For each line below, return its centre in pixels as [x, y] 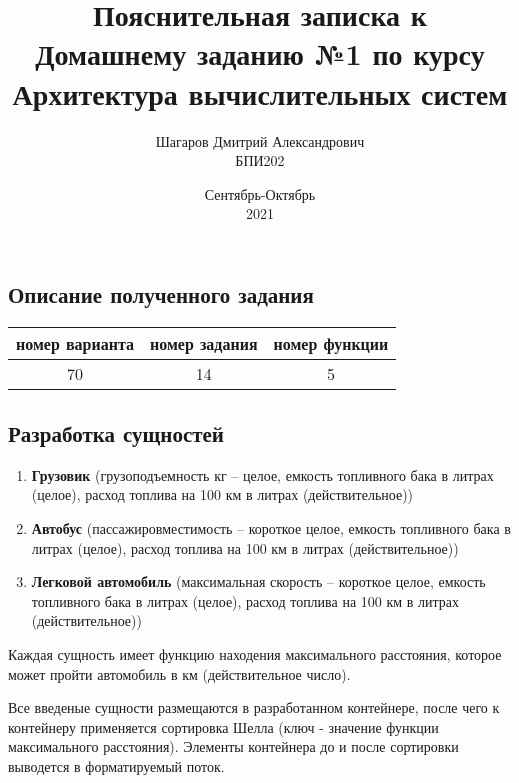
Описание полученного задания [161, 293]
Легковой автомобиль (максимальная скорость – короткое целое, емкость [258, 581]
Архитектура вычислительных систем [260, 92]
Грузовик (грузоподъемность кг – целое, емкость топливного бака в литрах [262, 474]
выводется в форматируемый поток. [116, 766]
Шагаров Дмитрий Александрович [260, 140]
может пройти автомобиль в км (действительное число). [179, 673]
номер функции [331, 343]
